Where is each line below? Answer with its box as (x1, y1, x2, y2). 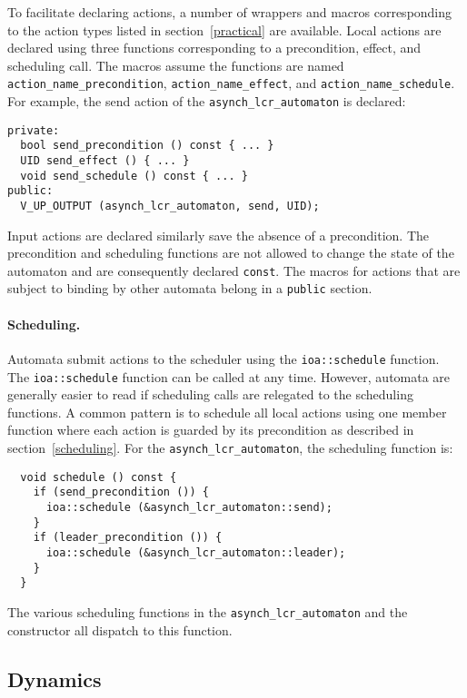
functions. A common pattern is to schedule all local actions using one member (7, 402, 447, 421)
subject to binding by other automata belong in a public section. (7, 279, 373, 298)
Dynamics (7, 664, 102, 693)
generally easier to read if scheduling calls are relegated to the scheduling (7, 385, 413, 404)
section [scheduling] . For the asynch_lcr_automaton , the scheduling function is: (7, 438, 453, 457)
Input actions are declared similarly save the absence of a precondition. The (7, 225, 430, 244)
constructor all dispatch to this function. (7, 620, 233, 639)
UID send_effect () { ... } (20, 154, 190, 167)
